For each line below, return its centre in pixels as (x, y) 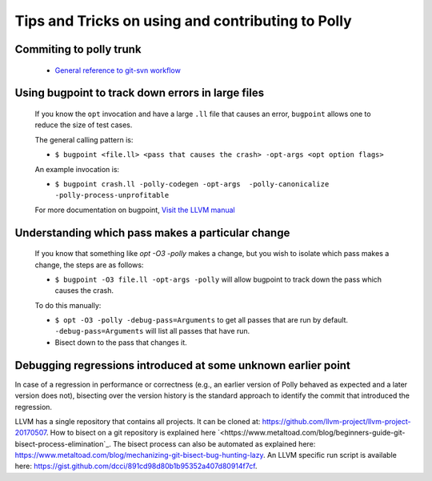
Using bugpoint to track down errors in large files (140, 93)
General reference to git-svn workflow (118, 70)
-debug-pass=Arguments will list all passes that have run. (152, 331)
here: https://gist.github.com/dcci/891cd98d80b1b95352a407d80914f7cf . (136, 466)
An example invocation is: (77, 169)
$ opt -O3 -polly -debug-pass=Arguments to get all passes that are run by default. (201, 320)
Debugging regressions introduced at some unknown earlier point (183, 365)
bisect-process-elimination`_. (63, 443)
